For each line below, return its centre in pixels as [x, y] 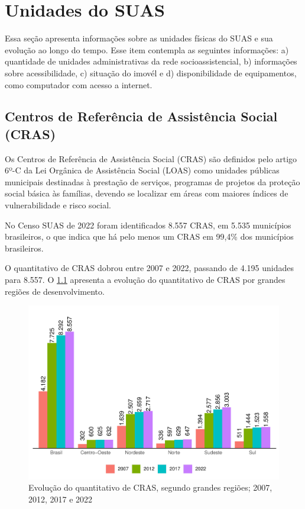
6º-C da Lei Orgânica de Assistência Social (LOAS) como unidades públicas [142, 170]
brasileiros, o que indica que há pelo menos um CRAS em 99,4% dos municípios [149, 236]
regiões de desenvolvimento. [55, 291]
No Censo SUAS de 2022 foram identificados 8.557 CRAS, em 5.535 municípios [148, 225]
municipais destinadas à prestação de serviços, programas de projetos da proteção [152, 181]
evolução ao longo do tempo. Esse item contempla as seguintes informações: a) [147, 49]
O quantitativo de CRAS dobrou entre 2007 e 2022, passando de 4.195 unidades [149, 268]
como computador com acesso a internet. [79, 84]
